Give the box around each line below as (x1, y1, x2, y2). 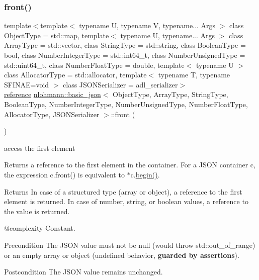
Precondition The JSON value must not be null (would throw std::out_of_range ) (4, 239, 255, 250)
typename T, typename (158, 69, 230, 80)
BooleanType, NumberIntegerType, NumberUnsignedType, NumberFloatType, (4, 99, 248, 109)
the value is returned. (4, 206, 70, 216)
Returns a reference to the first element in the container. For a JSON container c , (4, 159, 255, 170)
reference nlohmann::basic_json (4, 89, 101, 100)
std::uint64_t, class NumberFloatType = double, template (4, 59, 185, 70)
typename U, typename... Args (120, 30, 215, 40)
